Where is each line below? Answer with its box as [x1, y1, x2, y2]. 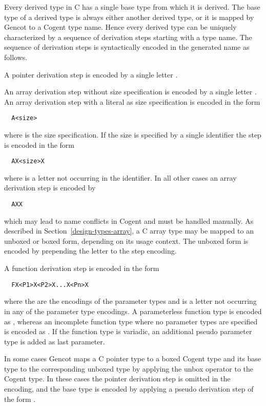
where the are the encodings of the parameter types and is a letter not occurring [4, 296, 257, 306]
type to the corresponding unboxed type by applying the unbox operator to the [4, 363, 254, 374]
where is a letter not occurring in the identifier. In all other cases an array [4, 172, 237, 183]
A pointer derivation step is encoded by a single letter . [4, 69, 178, 80]
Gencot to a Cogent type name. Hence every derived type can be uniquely [4, 22, 237, 32]
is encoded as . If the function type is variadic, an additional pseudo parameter [4, 326, 252, 337]
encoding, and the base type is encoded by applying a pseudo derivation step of [4, 383, 254, 394]
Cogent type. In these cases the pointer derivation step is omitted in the [4, 373, 231, 384]
